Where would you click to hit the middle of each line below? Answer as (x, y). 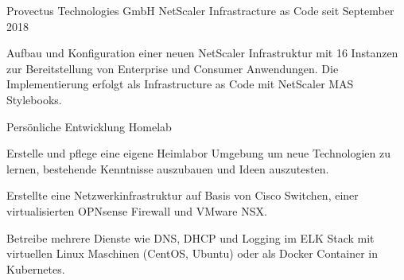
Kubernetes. (36, 268)
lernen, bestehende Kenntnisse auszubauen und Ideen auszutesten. (168, 168)
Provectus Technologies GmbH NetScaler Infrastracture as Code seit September (200, 10)
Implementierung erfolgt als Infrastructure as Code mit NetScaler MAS (180, 84)
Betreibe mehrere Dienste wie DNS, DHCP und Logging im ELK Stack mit (190, 237)
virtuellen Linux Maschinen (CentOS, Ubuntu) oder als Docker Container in (192, 253)
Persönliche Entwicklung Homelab (89, 126)
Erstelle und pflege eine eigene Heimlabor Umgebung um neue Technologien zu (198, 153)
